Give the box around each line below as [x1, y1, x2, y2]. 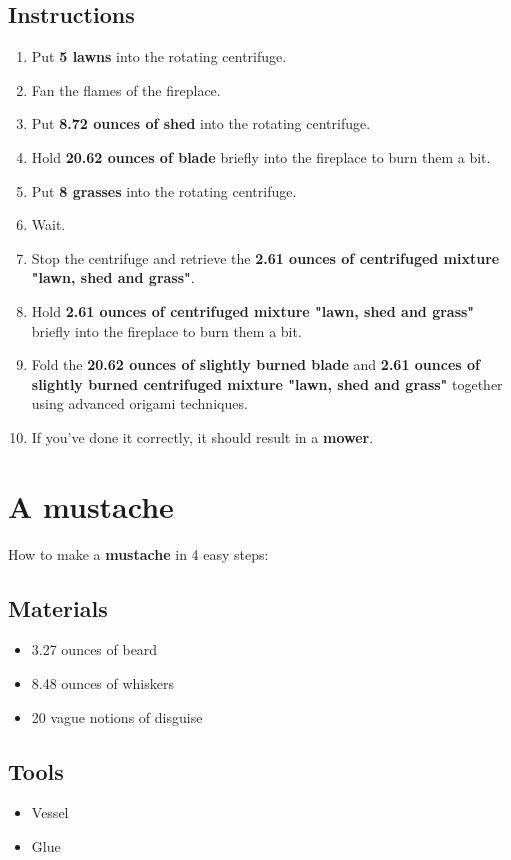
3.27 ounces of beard [31, 639, 158, 660]
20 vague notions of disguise [31, 706, 203, 727]
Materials [8, 592, 108, 623]
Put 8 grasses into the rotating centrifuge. [31, 180, 297, 201]
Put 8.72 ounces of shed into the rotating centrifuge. [31, 113, 371, 134]
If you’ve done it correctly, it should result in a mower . [31, 426, 374, 447]
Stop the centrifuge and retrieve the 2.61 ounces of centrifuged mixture [31, 247, 500, 268]
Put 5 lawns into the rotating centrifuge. [31, 46, 287, 67]
